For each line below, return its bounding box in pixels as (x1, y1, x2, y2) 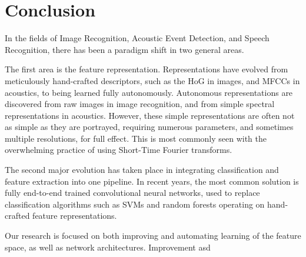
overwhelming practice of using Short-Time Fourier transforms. (5, 143, 232, 156)
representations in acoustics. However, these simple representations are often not (5, 109, 295, 121)
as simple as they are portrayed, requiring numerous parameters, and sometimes (5, 121, 294, 133)
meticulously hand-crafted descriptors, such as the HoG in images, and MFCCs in (5, 74, 300, 86)
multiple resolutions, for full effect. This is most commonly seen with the (5, 132, 267, 144)
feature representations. (32, 209, 117, 222)
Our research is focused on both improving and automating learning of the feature (5, 229, 301, 242)
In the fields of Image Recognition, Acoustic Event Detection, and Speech (5, 32, 270, 44)
